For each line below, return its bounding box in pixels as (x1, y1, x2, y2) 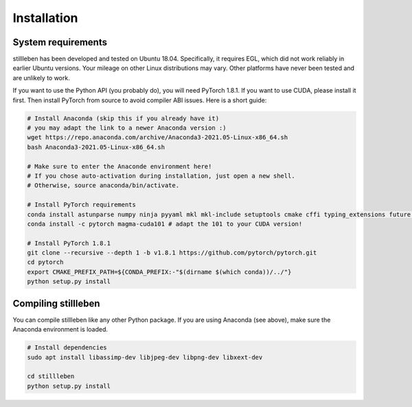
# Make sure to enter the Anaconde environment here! (27, 162, 212, 170)
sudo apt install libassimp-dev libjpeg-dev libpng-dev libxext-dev (27, 353, 263, 361)
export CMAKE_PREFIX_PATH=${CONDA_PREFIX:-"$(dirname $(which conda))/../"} (27, 268, 292, 276)
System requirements (12, 36, 108, 48)
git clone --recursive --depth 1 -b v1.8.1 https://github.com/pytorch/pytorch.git (27, 249, 317, 257)
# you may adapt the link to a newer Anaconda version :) (27, 124, 227, 132)
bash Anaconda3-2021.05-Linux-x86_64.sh (27, 143, 165, 151)
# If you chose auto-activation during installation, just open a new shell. (27, 172, 295, 180)
